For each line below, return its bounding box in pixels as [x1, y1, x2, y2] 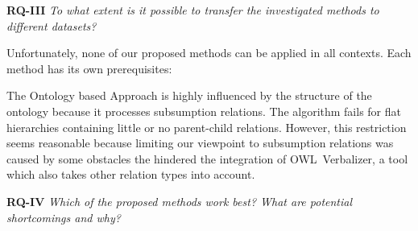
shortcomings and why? [6, 208, 121, 225]
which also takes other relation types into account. [6, 166, 255, 183]
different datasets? [6, 17, 97, 34]
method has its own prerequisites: [6, 60, 172, 76]
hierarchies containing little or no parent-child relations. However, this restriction [6, 118, 407, 135]
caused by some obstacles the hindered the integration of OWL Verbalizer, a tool [6, 150, 408, 167]
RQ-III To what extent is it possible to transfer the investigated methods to [6, 2, 379, 18]
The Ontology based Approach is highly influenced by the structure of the [6, 87, 372, 104]
